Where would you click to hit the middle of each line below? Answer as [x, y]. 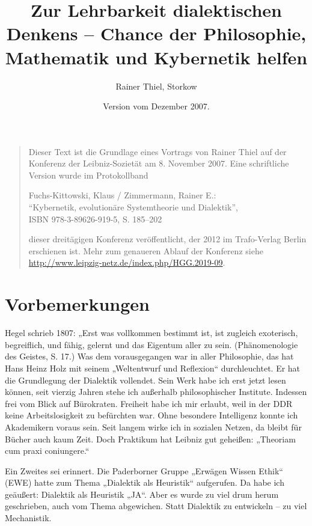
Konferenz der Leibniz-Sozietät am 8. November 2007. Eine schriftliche [159, 163]
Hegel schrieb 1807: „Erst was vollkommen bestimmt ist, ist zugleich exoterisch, [151, 333]
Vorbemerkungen [77, 304]
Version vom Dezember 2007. [156, 106]
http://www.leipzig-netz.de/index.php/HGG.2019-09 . [127, 262]
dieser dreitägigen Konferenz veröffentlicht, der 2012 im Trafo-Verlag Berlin [167, 239]
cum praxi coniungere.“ [47, 451]
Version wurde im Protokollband [88, 175]
